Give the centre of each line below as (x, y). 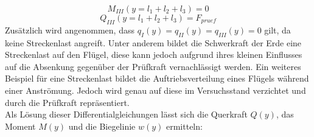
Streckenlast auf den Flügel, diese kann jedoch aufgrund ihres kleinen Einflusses (154, 54)
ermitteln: (184, 126)
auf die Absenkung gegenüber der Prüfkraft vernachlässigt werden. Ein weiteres (153, 66)
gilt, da (277, 30)
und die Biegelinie (102, 126)
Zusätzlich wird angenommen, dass (70, 30)
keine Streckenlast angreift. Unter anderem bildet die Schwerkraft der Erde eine (153, 42)
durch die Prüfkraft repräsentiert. (67, 102)
